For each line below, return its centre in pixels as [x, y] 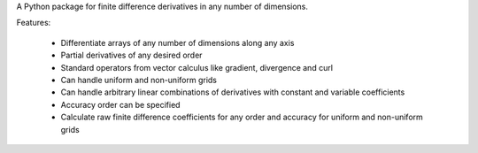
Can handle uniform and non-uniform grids [139, 80]
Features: [34, 23]
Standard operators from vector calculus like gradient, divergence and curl [197, 67]
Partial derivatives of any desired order [131, 55]
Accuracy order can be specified [120, 104]
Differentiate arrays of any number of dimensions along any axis [177, 42]
